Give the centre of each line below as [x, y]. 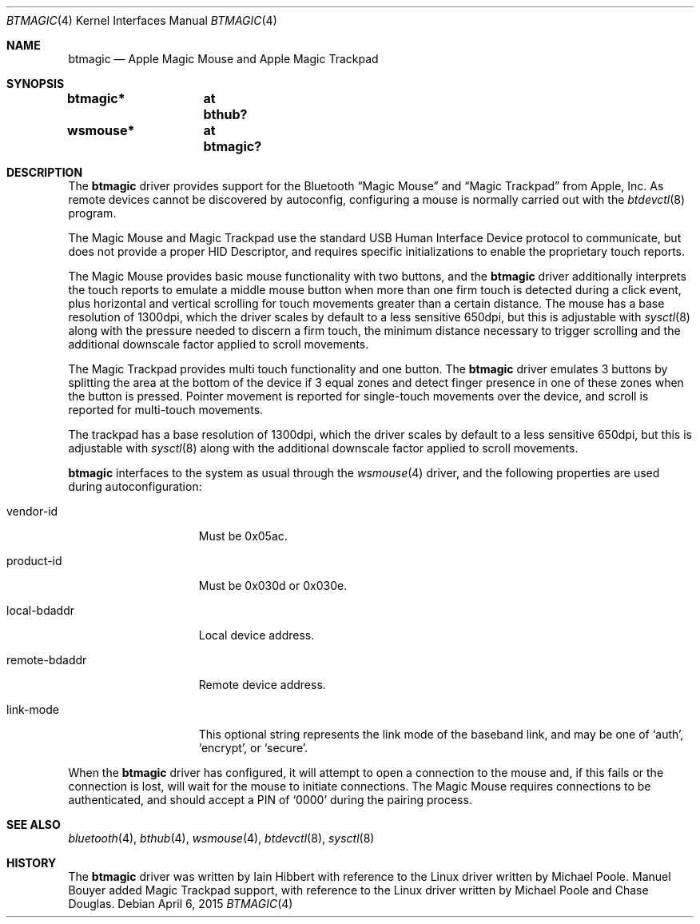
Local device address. [257, 635]
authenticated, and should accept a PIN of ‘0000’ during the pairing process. [270, 800]
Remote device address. [262, 685]
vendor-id [32, 511]
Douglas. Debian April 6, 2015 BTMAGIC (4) [181, 904]
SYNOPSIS [36, 84]
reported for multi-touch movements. [166, 410]
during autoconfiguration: [135, 486]
